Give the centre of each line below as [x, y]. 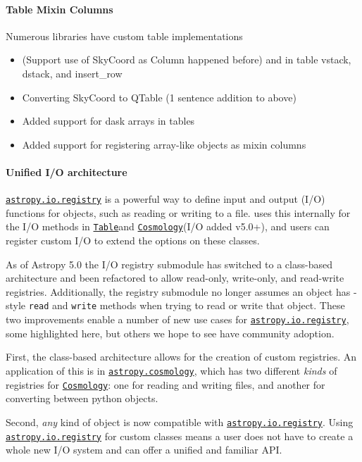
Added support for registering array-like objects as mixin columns [164, 144]
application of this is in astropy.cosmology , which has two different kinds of [171, 370]
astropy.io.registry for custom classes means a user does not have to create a [180, 436]
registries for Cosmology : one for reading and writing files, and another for [166, 384]
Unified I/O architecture [67, 171]
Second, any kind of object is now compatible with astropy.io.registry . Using [180, 422]
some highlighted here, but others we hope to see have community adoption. [170, 333]
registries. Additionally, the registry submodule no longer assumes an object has [178, 291]
